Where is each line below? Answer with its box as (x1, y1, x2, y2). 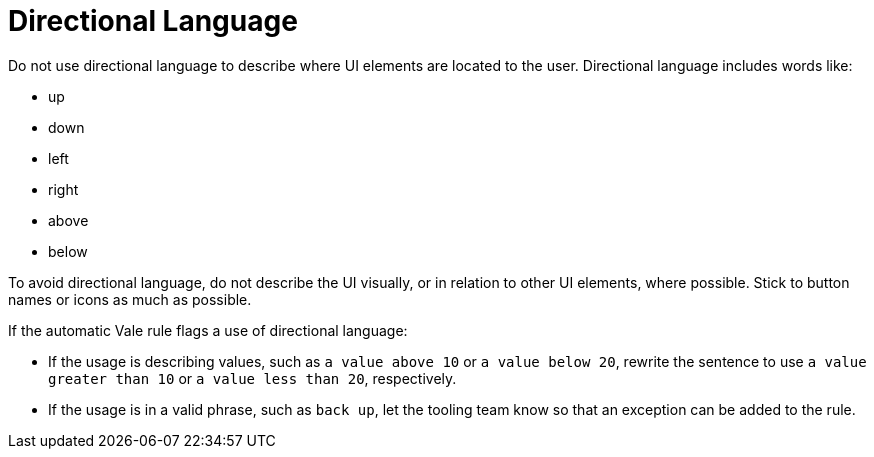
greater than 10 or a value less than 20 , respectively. (48, 369, 457, 387)
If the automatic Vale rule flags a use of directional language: (8, 321, 408, 339)
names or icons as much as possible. (8, 290, 252, 308)
